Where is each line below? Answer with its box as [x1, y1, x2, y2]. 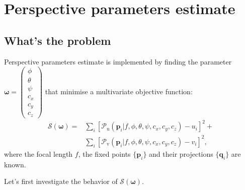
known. [4, 159, 26, 169]
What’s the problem [4, 32, 111, 48]
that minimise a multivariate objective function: [45, 86, 193, 96]
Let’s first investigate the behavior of [4, 176, 118, 186]
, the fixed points [78, 148, 131, 159]
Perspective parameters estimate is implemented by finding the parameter [4, 56, 232, 67]
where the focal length [4, 148, 73, 159]
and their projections [149, 148, 213, 159]
